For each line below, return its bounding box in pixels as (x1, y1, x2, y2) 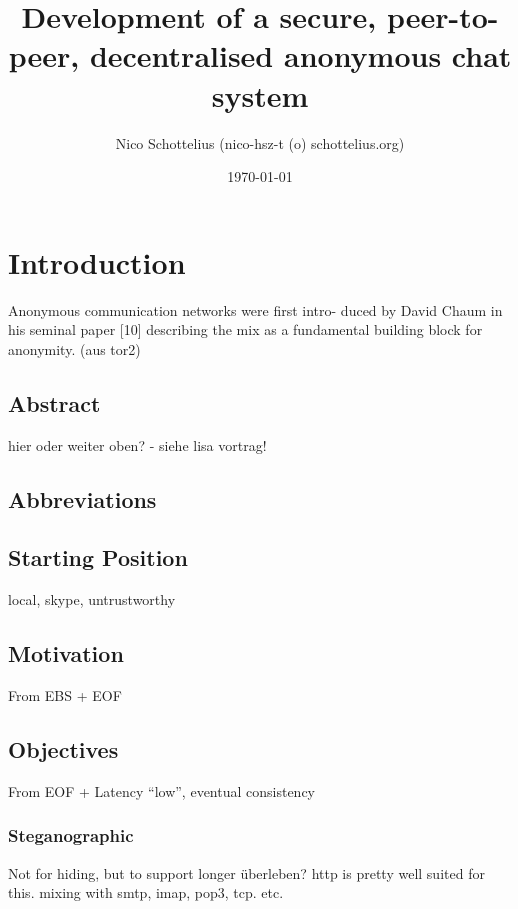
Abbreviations (8, 483, 157, 514)
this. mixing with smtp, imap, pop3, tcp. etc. (8, 882, 284, 903)
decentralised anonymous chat (89, 35, 512, 76)
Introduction (8, 241, 186, 282)
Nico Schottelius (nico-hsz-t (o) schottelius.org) (115, 132, 405, 153)
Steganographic (8, 823, 134, 848)
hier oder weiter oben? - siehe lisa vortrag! (8, 434, 267, 455)
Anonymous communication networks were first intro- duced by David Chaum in (8, 299, 503, 320)
